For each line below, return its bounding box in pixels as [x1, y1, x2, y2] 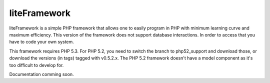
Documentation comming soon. [9, 71, 74, 77]
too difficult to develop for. [9, 62, 64, 68]
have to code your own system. [9, 39, 74, 45]
